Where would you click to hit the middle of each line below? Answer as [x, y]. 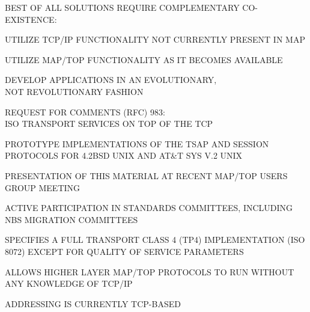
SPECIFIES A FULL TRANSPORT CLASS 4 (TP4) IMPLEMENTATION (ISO [155, 240]
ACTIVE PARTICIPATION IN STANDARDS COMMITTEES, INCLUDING [149, 208]
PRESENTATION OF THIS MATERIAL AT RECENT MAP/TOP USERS [146, 175]
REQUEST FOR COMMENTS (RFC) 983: [85, 112]
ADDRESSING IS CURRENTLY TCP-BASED [93, 303]
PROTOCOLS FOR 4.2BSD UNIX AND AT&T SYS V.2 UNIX [124, 155]
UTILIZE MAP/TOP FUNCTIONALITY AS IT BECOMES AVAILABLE [144, 59]
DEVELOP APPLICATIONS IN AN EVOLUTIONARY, [111, 80]
